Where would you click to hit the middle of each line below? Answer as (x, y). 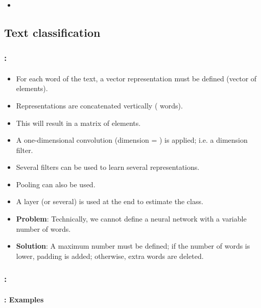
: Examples (24, 299)
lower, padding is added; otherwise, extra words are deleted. (110, 256)
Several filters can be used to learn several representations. (108, 167)
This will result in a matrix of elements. (78, 123)
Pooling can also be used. (56, 184)
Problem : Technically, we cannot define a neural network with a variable (131, 219)
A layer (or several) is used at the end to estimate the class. (110, 201)
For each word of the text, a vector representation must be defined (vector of (136, 78)
